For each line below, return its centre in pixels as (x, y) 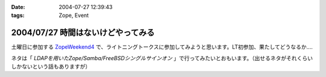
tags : (18, 16)
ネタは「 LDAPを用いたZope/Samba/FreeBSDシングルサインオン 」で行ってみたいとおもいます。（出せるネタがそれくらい (162, 58)
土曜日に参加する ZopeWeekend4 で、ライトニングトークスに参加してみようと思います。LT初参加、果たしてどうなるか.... (162, 47)
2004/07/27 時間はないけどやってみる (83, 33)
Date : (18, 7)
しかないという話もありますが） (51, 67)
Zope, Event (74, 16)
